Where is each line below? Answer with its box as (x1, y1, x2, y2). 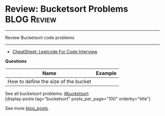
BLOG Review (5, 14, 56, 25)
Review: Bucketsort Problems (5, 3, 129, 15)
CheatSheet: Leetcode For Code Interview (12, 48, 98, 54)
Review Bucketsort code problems (5, 34, 75, 40)
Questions (5, 58, 27, 64)
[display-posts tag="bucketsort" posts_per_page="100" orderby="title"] (5, 95, 151, 101)
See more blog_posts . (5, 105, 50, 111)
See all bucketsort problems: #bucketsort (5, 91, 89, 96)
